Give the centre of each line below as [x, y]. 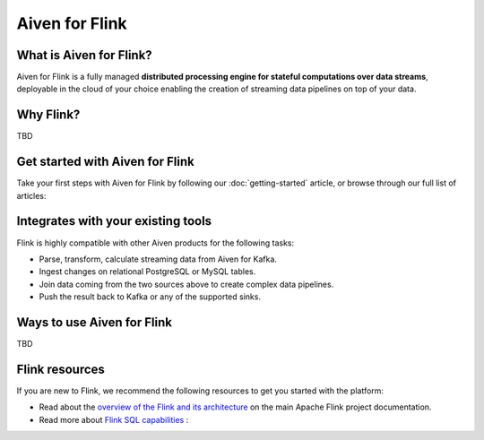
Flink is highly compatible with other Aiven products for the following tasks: [156, 243]
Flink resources [60, 369]
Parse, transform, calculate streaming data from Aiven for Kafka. [158, 259]
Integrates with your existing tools [114, 221]
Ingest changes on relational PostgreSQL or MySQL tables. [147, 272]
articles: [31, 195]
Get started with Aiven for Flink [105, 162]
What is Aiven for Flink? [84, 55]
